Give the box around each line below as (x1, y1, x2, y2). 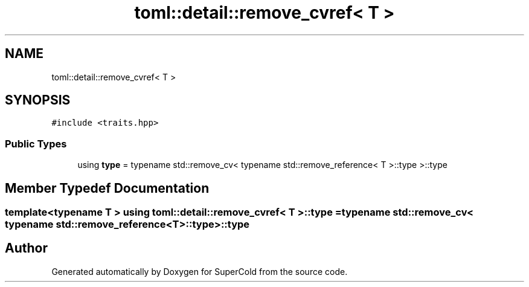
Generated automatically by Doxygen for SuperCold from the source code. (51, 266, 348, 277)
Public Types (5, 137, 67, 150)
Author (5, 240, 48, 256)
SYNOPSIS (5, 92, 71, 108)
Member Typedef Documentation (5, 180, 210, 196)
